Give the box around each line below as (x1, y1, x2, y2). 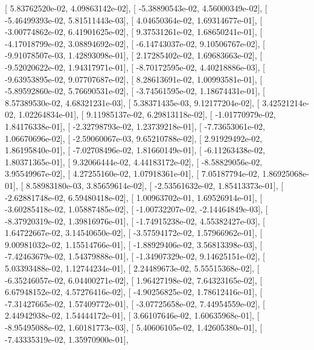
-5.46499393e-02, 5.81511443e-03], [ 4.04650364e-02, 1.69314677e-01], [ (5, 13, 263, 26)
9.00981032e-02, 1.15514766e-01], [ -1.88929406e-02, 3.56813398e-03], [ (5, 238, 263, 250)
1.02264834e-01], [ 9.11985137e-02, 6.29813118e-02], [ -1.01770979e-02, (18, 108, 276, 121)
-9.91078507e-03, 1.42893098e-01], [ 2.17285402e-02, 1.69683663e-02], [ (5, 49, 263, 62)
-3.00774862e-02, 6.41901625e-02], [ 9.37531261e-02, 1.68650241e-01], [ (5, 25, 263, 38)
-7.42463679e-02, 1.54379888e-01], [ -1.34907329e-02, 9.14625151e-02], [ (5, 250, 265, 262)
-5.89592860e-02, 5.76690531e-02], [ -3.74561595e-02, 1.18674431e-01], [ (5, 84, 265, 97)
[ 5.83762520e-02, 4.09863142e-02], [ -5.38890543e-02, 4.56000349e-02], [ (5, 2, 268, 14)
